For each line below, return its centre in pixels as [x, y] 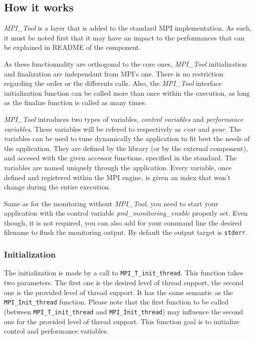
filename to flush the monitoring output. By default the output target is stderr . [126, 232]
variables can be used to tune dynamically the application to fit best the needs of [127, 138]
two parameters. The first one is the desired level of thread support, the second [124, 282]
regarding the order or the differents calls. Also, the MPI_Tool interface [113, 83]
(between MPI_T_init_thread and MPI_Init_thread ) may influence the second [124, 311]
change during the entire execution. [57, 187]
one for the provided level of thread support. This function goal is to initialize [122, 321]
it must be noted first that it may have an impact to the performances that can [124, 37]
